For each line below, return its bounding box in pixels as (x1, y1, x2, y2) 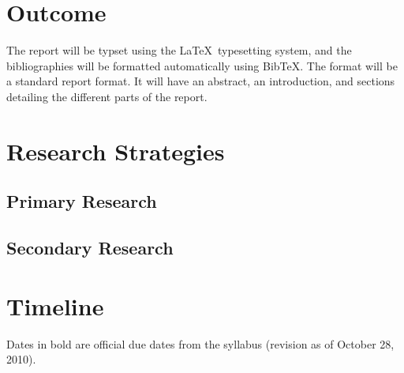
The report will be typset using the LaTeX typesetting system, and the (6, 42, 352, 58)
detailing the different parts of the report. (6, 88, 208, 104)
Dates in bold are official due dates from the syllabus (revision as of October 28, (6, 335, 395, 352)
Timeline (6, 289, 104, 322)
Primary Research (6, 189, 157, 213)
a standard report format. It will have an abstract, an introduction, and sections (6, 73, 395, 89)
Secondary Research (6, 235, 174, 260)
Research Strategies (6, 134, 225, 167)
